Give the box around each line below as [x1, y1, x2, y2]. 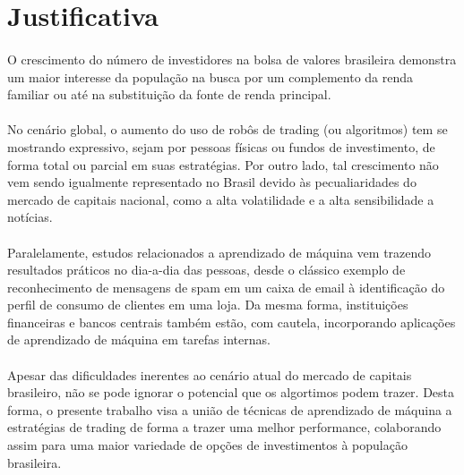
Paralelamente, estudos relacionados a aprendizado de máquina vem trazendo [7, 242, 432, 261]
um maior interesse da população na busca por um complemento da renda [7, 67, 414, 86]
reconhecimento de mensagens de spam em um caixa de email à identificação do [7, 277, 445, 296]
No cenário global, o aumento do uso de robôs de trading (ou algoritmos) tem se [7, 120, 448, 139]
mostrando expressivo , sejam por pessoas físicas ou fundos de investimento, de [7, 137, 435, 156]
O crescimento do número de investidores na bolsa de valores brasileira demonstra [7, 49, 457, 68]
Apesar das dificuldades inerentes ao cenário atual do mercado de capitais [7, 365, 412, 384]
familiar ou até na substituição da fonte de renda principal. [7, 85, 331, 104]
